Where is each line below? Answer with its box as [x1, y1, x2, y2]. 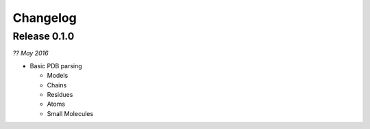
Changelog [12, 10, 77, 25]
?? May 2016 [12, 49, 49, 57]
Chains [47, 81, 67, 89]
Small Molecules [47, 109, 94, 117]
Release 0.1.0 [12, 30, 75, 42]
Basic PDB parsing [29, 61, 82, 70]
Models [47, 72, 69, 80]
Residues [47, 90, 73, 98]
